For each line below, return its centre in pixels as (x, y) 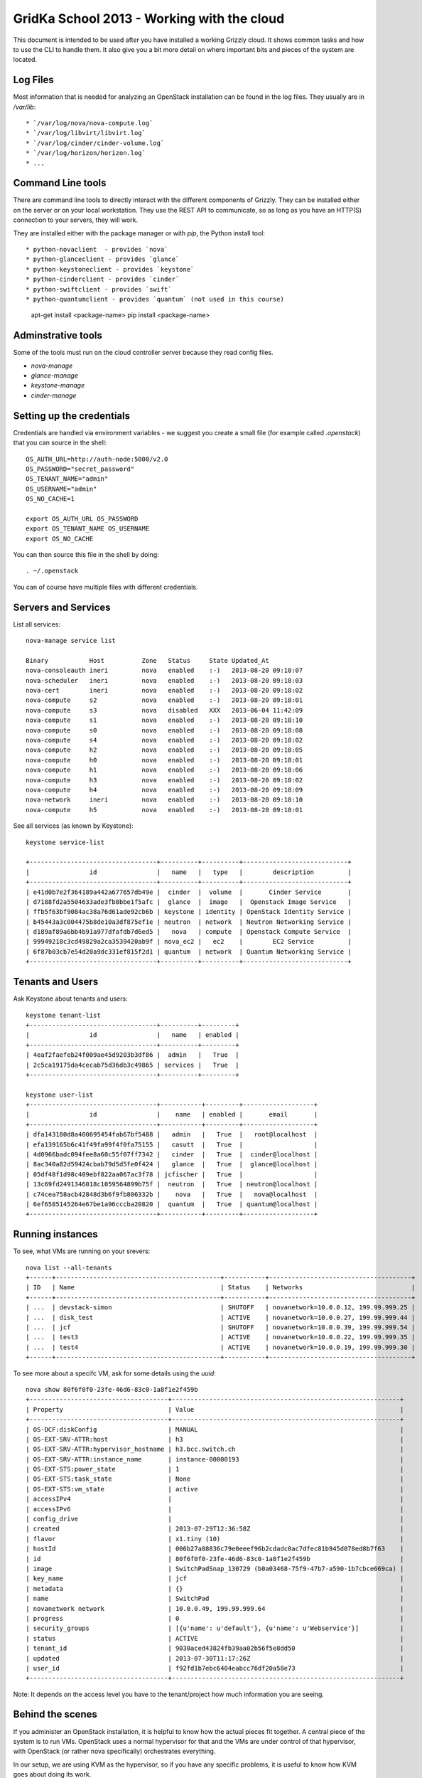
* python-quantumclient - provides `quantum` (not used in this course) (155, 299)
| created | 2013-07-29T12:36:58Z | (215, 1529)
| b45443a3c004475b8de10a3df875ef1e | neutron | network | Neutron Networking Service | (189, 922)
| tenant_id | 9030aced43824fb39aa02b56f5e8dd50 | (215, 1649)
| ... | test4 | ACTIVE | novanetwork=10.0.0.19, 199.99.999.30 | (221, 1347)
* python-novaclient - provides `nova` (97, 250)
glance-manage (54, 376)
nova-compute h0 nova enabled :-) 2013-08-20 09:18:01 (164, 760)
